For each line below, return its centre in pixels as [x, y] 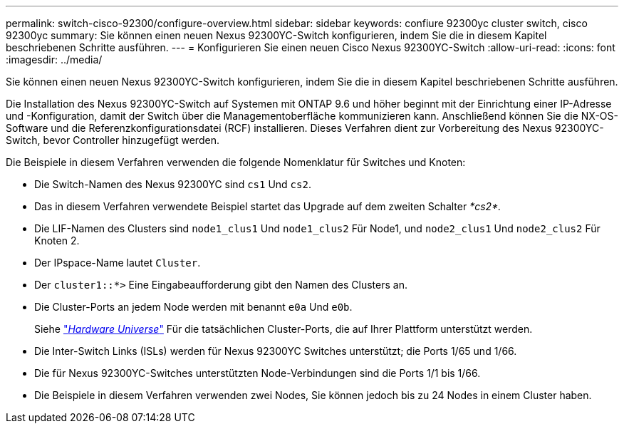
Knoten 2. [57, 241]
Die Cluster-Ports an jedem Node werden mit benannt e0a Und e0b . [193, 307]
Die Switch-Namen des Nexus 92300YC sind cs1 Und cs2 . [173, 184]
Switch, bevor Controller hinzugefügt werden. [113, 140]
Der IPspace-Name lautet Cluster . [118, 263]
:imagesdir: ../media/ [54, 60]
